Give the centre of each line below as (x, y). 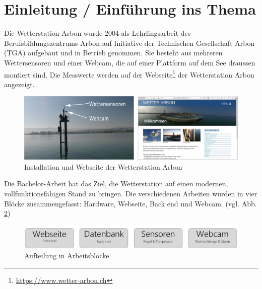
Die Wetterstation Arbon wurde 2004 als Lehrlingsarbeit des (97, 33)
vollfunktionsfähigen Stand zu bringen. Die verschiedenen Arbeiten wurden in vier (131, 193)
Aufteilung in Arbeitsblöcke (67, 255)
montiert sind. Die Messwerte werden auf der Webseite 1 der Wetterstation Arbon (129, 74)
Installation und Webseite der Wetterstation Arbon (103, 166)
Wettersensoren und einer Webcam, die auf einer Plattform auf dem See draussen (130, 62)
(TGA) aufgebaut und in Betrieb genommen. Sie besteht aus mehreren (113, 53)
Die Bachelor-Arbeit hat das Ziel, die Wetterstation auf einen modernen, (116, 184)
